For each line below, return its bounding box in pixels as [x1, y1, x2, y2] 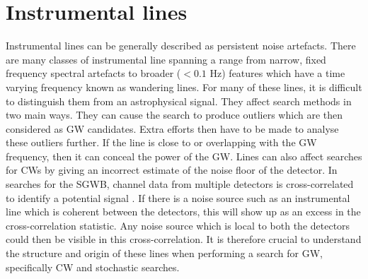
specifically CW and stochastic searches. [6, 259, 180, 274]
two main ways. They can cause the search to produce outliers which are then [6, 107, 343, 122]
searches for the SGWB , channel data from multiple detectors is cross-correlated [6, 177, 354, 191]
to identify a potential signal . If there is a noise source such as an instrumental [6, 190, 350, 205]
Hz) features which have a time [209, 66, 345, 81]
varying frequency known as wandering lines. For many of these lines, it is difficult [6, 79, 362, 94]
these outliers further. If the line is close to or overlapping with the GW [6, 135, 317, 150]
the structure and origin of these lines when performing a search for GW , [6, 246, 323, 261]
